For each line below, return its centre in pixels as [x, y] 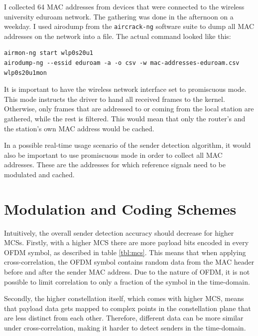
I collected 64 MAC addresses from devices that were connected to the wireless [124, 6]
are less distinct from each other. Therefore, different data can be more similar [124, 318]
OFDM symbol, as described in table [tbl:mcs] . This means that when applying [125, 252]
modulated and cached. [39, 174]
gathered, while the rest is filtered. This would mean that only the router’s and [125, 118]
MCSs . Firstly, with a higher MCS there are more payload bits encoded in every [127, 242]
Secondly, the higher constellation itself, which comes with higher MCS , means [124, 298]
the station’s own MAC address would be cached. [79, 128]
